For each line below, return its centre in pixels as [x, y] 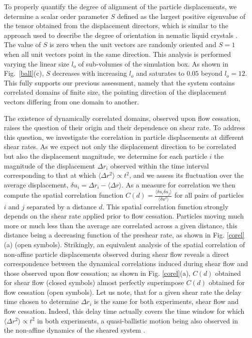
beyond [212, 73]
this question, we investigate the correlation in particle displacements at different [124, 137]
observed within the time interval [159, 165]
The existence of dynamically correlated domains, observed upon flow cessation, [122, 118]
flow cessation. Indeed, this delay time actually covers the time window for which [124, 311]
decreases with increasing [90, 73]
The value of [23, 44]
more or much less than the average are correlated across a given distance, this [121, 225]
